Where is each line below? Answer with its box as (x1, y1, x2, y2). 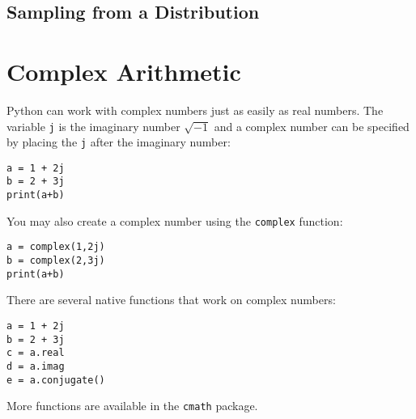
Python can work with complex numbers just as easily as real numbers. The (6, 101, 384, 118)
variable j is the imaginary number (6, 117, 180, 134)
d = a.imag (6, 360, 65, 372)
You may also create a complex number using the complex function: (6, 212, 343, 229)
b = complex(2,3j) (6, 255, 105, 267)
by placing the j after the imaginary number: (6, 133, 231, 150)
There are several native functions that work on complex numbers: (6, 291, 336, 308)
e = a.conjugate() (6, 374, 105, 386)
